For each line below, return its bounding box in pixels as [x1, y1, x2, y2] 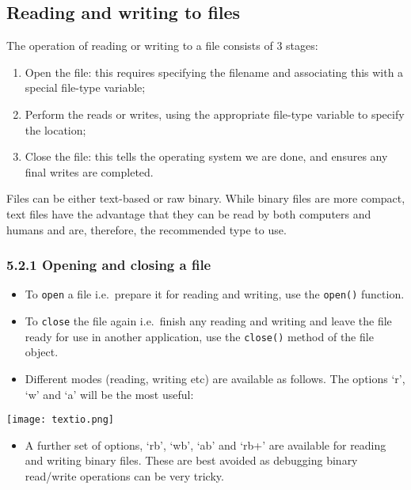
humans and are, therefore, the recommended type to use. [6, 221, 287, 237]
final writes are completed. [25, 163, 154, 180]
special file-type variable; [25, 79, 146, 96]
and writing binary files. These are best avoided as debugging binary [25, 452, 358, 469]
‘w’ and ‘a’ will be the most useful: [25, 386, 194, 402]
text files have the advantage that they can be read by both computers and [6, 205, 371, 222]
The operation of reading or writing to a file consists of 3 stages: [6, 37, 318, 54]
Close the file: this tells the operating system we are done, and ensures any [25, 148, 388, 165]
